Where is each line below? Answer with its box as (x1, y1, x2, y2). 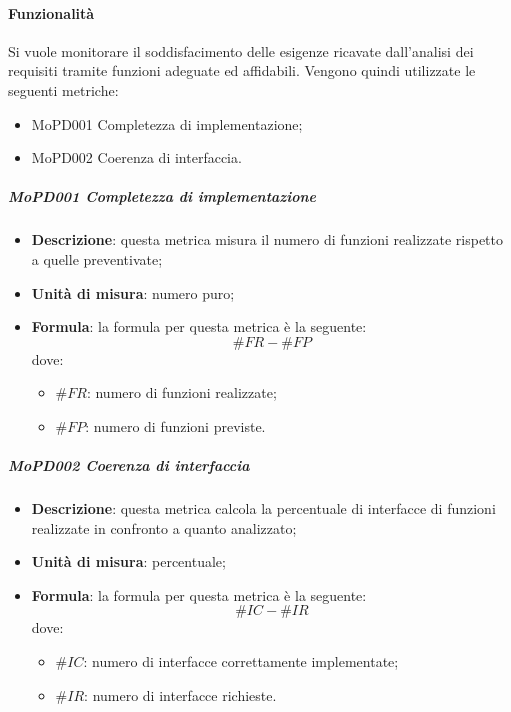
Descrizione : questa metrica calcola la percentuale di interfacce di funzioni (31, 498, 496, 519)
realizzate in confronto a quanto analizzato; (31, 517, 297, 538)
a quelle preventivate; (31, 248, 163, 269)
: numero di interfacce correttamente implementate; (83, 651, 399, 672)
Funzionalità (8, 2, 95, 23)
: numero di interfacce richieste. (84, 684, 277, 705)
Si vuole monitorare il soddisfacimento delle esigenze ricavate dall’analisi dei (8, 40, 474, 61)
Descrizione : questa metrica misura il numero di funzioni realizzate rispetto (31, 229, 504, 250)
